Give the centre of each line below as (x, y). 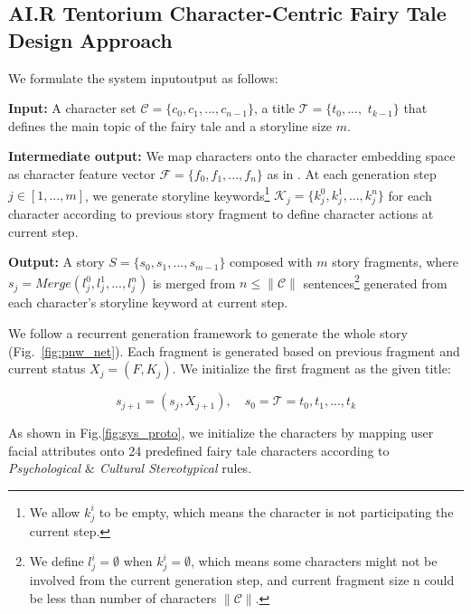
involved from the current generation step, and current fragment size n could (242, 580)
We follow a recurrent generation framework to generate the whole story (208, 332)
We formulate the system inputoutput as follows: (143, 77)
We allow (55, 511)
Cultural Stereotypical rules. (175, 468)
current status (47, 368)
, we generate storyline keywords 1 (178, 194)
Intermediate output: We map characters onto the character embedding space (232, 156)
